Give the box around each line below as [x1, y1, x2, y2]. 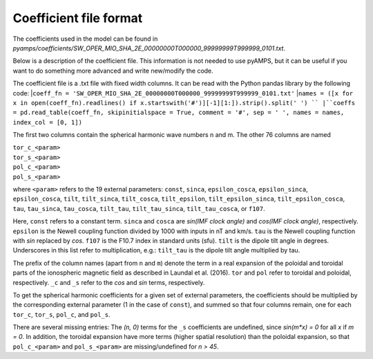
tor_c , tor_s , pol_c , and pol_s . [12, 310, 111, 318]
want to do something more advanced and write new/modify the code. [12, 66, 213, 75]
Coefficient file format [12, 10, 143, 26]
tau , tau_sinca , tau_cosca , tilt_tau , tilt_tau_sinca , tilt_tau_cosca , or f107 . [12, 204, 265, 212]
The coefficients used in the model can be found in [12, 35, 158, 43]
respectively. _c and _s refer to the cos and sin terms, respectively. [12, 278, 205, 286]
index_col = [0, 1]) [12, 118, 83, 126]
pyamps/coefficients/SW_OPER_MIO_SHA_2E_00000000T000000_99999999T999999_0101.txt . [12, 44, 286, 52]
